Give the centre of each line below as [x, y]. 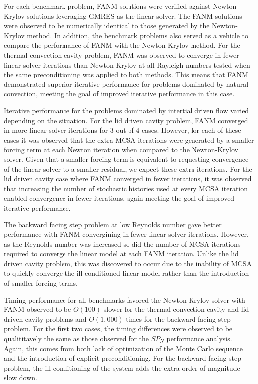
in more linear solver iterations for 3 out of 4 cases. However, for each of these [123, 130]
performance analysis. [199, 338]
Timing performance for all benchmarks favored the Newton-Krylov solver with [125, 299]
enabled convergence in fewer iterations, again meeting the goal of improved [119, 198]
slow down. [21, 377]
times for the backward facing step [178, 319]
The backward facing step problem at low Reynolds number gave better [113, 224]
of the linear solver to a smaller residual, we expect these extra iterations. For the [128, 169]
